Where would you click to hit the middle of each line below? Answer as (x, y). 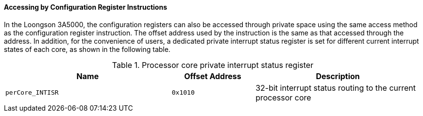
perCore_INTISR (32, 93)
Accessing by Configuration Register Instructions (86, 7)
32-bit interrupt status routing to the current (336, 88)
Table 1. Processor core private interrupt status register (213, 65)
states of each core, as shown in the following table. (87, 49)
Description (338, 76)
